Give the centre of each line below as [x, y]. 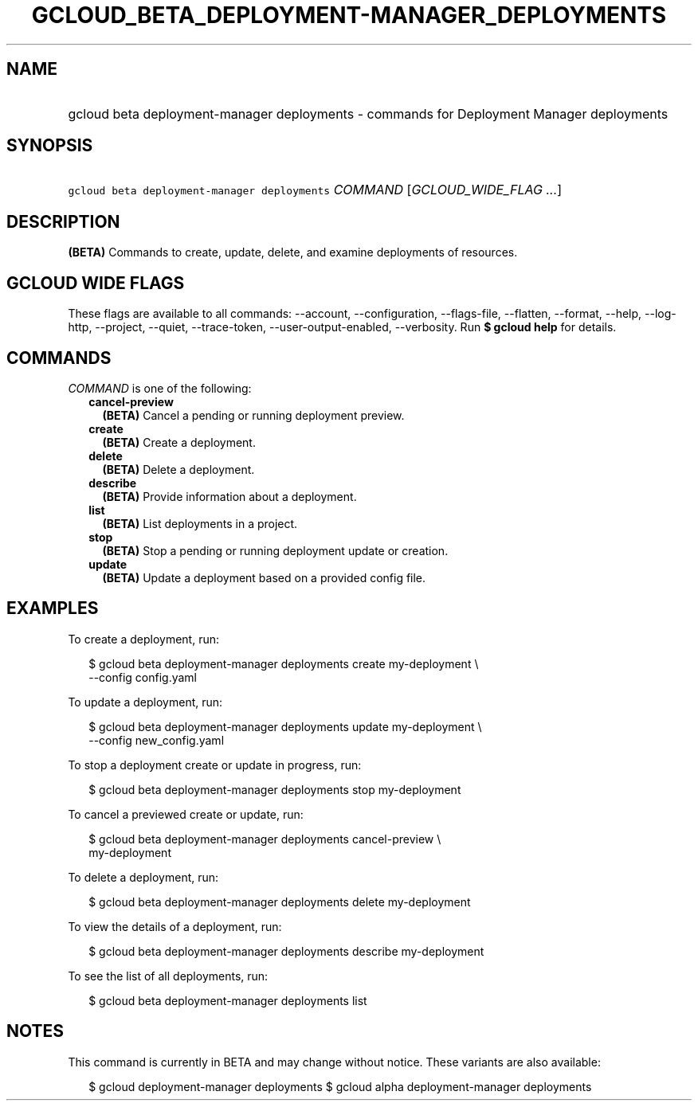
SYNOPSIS [50, 146]
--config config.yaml [143, 677]
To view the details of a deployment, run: [175, 926]
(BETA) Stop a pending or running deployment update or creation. [275, 550]
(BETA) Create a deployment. [179, 442]
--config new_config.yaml [157, 740]
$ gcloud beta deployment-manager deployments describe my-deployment [286, 951]
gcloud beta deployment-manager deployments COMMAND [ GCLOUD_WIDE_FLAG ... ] [315, 190]
